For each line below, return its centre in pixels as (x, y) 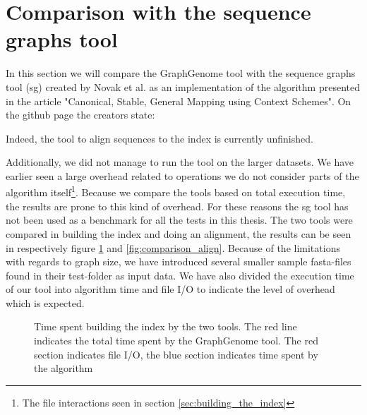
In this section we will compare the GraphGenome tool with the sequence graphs (181, 73)
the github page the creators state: (80, 115)
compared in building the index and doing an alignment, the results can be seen (179, 233)
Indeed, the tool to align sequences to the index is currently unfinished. (160, 138)
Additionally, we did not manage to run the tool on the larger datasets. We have (180, 162)
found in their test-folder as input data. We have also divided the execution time (180, 275)
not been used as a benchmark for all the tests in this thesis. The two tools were (179, 220)
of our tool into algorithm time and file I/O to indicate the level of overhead (170, 289)
